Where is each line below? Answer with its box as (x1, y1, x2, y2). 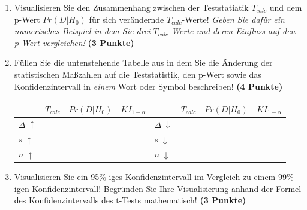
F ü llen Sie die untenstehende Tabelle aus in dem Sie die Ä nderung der (14, 56, 273, 69)
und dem (269, 1, 302, 13)
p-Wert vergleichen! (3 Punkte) (14, 36, 134, 48)
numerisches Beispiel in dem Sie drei (14, 25, 151, 37)
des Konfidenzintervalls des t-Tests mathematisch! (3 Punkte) (14, 194, 246, 206)
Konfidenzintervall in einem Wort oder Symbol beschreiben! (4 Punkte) (14, 80, 283, 92)
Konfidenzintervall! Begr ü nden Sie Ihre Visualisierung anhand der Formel (32, 182, 302, 194)
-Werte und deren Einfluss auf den (168, 25, 296, 37)
